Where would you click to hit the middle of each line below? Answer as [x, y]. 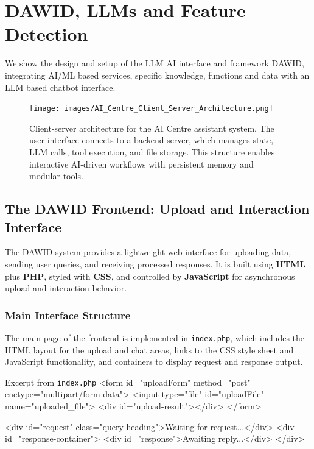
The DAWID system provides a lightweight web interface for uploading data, [148, 252]
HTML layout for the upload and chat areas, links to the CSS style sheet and [149, 349]
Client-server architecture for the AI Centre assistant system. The [152, 128]
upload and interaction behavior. [66, 288]
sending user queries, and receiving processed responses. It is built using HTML [155, 263]
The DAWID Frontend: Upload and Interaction [157, 209]
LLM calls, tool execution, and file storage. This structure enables [152, 151]
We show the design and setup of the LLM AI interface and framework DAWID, [155, 63]
